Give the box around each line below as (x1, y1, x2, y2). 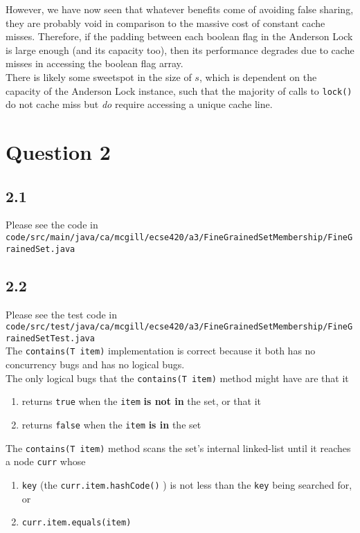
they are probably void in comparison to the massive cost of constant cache (6, 15, 325, 30)
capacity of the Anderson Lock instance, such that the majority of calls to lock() (6, 83, 352, 98)
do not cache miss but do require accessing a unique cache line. (6, 97, 273, 111)
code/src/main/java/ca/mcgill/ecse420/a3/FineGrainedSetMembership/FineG (6, 232, 353, 242)
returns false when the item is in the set (21, 417, 201, 431)
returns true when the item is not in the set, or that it (21, 394, 262, 408)
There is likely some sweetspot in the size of (6, 69, 192, 84)
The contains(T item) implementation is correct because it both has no (6, 343, 316, 358)
